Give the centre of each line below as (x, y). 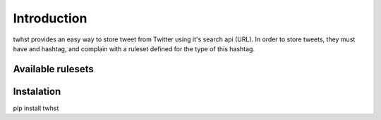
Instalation (37, 91)
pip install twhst (36, 108)
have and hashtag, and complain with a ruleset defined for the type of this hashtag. (134, 48)
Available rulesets (54, 69)
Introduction (50, 18)
